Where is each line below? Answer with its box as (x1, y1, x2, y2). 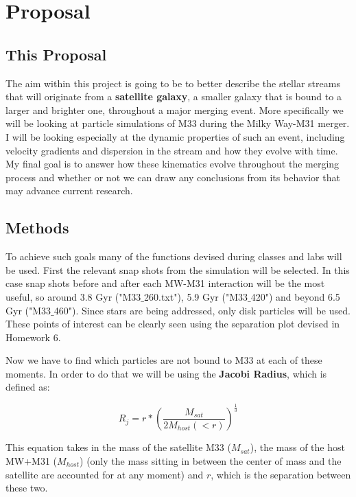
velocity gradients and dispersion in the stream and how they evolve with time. (5, 143, 338, 157)
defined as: (5, 380, 50, 394)
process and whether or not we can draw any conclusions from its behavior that (5, 170, 340, 184)
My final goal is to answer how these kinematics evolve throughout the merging (5, 157, 340, 171)
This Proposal (5, 43, 107, 65)
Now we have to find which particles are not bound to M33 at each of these (5, 353, 322, 367)
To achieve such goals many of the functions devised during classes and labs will (5, 249, 342, 264)
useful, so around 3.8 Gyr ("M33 (5, 289, 141, 303)
